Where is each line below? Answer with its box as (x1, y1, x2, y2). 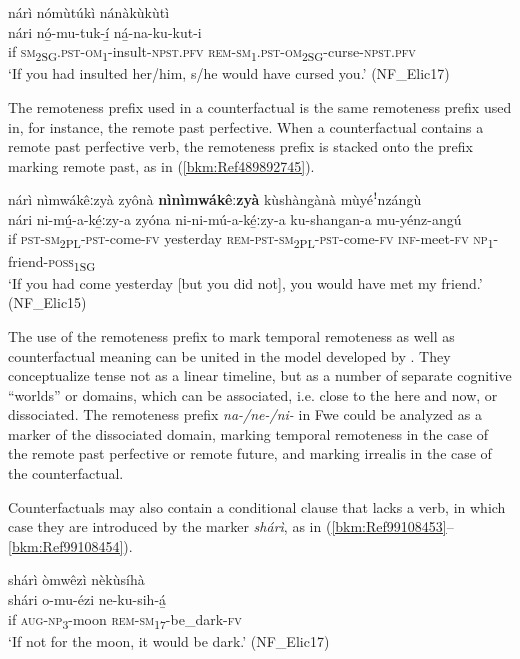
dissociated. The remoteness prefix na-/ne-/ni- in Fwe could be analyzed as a (8, 404, 482, 425)
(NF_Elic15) (8, 292, 87, 313)
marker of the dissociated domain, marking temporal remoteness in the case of (8, 423, 489, 444)
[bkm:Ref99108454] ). (8, 535, 133, 556)
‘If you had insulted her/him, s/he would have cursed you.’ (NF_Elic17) (8, 63, 450, 84)
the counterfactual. (8, 463, 124, 484)
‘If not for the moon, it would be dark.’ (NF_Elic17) (8, 630, 330, 651)
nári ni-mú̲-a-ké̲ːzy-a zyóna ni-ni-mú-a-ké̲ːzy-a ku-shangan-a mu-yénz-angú (8, 208, 462, 229)
